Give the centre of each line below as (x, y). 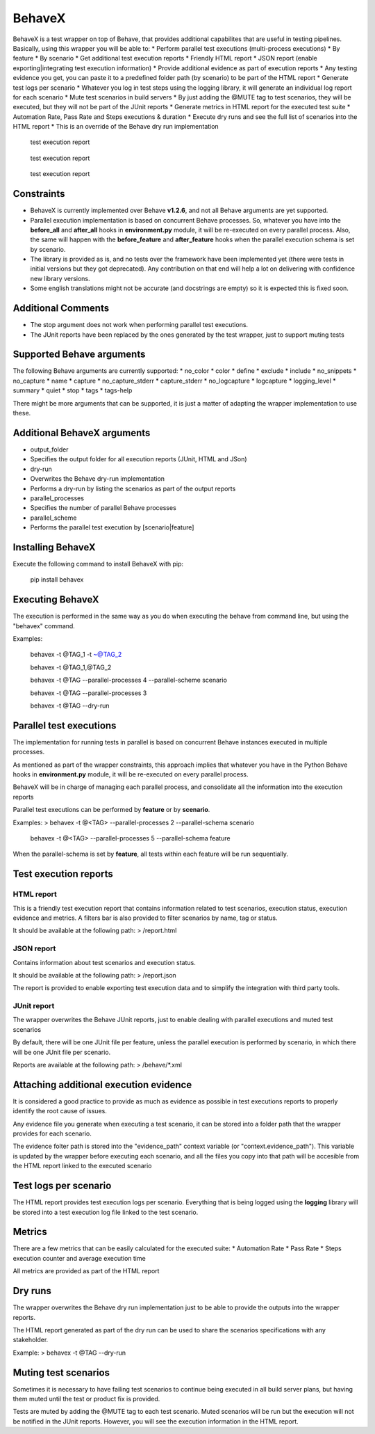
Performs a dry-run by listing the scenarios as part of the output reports (133, 488)
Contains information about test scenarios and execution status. (104, 962)
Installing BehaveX (55, 547)
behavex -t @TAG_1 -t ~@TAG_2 (76, 655)
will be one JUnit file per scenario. (62, 1052)
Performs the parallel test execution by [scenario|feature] (112, 527)
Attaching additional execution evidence (102, 1084)
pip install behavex (57, 580)
